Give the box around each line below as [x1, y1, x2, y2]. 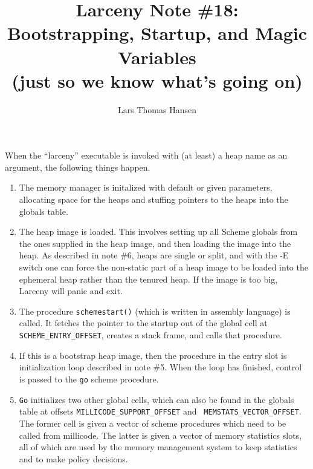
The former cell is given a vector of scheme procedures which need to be [19, 416, 286, 429]
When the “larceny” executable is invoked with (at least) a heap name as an [5, 149, 288, 162]
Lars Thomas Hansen [118, 103, 196, 116]
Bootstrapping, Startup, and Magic [7, 21, 308, 45]
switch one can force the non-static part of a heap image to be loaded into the [19, 261, 308, 274]
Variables [118, 44, 196, 69]
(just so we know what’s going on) [11, 68, 303, 93]
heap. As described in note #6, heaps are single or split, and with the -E [19, 249, 289, 261]
